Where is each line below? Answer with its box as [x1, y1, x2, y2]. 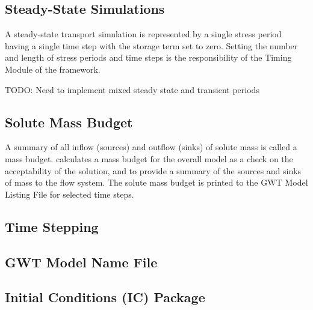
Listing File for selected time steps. [5, 187, 134, 200]
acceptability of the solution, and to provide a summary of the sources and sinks [5, 164, 302, 177]
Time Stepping [5, 217, 99, 236]
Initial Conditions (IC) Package [5, 288, 205, 306]
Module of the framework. [5, 62, 101, 75]
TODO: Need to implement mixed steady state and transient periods [5, 83, 259, 96]
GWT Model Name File [5, 252, 158, 271]
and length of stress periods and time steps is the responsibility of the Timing [5, 51, 292, 64]
